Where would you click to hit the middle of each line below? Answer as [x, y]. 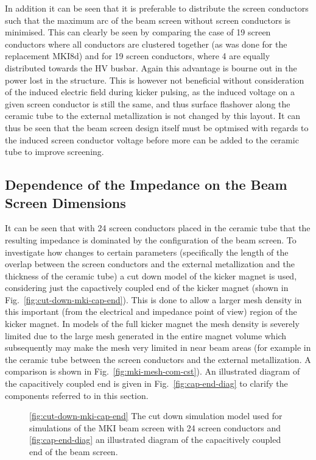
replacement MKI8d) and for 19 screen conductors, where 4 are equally [138, 56]
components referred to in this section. [77, 395]
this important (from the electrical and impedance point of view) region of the [151, 311]
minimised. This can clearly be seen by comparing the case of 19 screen [138, 32]
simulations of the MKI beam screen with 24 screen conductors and [155, 427]
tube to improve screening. [54, 152]
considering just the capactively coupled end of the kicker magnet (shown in [147, 288]
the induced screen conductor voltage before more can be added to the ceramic [152, 139]
